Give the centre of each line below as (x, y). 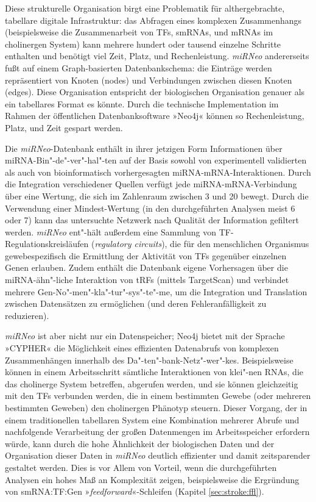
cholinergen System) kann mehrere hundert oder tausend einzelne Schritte (143, 44)
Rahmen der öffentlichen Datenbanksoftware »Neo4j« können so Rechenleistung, (155, 116)
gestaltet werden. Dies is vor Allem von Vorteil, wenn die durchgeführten (141, 467)
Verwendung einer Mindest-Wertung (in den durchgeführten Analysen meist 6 (150, 208)
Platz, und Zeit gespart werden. (64, 127)
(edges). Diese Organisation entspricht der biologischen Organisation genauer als (155, 92)
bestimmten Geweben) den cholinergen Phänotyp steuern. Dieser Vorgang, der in (156, 407)
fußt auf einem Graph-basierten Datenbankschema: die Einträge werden (139, 67)
